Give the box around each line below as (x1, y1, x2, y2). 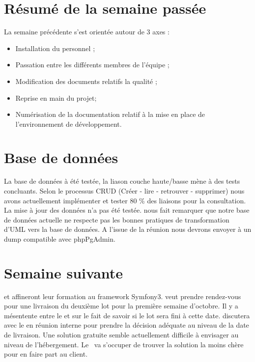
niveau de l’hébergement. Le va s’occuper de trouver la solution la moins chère (4, 339, 244, 349)
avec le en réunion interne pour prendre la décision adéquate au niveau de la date (4, 320, 249, 330)
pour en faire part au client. (4, 349, 88, 359)
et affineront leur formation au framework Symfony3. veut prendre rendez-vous (4, 291, 241, 301)
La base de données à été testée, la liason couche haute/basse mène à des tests (4, 176, 240, 186)
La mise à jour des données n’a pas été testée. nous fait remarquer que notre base (4, 205, 250, 215)
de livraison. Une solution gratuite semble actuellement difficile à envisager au (4, 330, 239, 340)
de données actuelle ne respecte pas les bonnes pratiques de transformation (4, 214, 229, 224)
